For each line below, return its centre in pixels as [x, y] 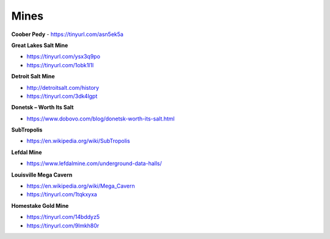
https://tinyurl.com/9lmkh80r [63, 226]
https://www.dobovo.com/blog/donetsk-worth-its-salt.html [101, 119]
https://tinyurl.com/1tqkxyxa [62, 194]
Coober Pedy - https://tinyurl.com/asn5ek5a [67, 34]
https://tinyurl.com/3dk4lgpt [62, 96]
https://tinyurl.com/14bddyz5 [63, 217]
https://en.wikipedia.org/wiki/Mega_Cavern [81, 186]
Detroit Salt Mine [33, 76]
